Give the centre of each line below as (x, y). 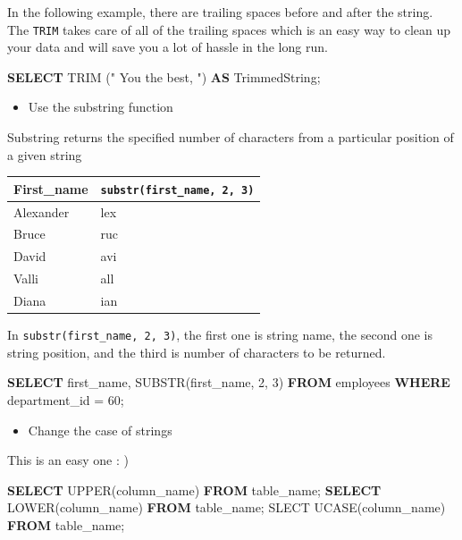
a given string (45, 154)
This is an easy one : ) (68, 460)
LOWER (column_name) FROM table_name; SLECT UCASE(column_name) (227, 507)
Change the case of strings (100, 430)
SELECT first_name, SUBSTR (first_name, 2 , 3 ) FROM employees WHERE (229, 382)
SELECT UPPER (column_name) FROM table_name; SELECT (194, 489)
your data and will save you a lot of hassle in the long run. (168, 47)
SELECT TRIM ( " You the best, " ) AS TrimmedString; (164, 76)
